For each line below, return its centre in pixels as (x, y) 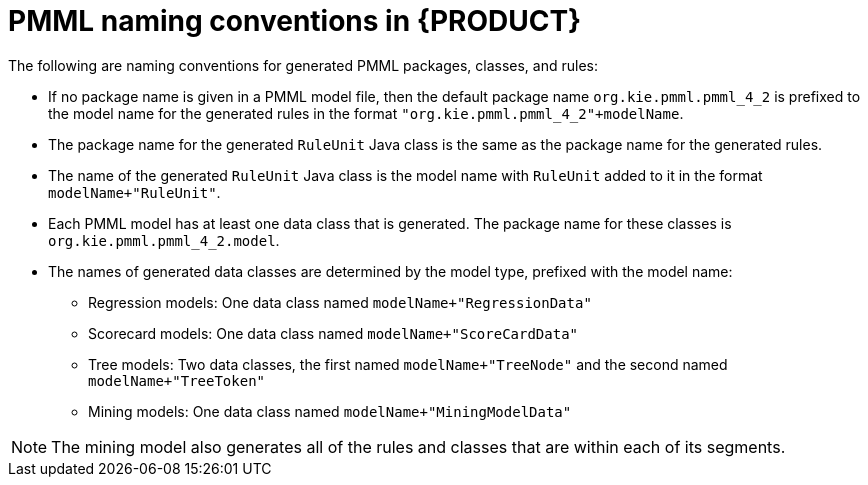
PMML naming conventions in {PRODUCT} (295, 21)
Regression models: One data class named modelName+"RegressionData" (340, 302)
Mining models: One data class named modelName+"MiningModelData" (330, 411)
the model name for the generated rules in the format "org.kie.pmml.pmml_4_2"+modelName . (366, 113)
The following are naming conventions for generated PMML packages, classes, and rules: (303, 65)
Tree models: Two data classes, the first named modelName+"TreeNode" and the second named (408, 364)
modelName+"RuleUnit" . (134, 192)
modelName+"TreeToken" (177, 380)
